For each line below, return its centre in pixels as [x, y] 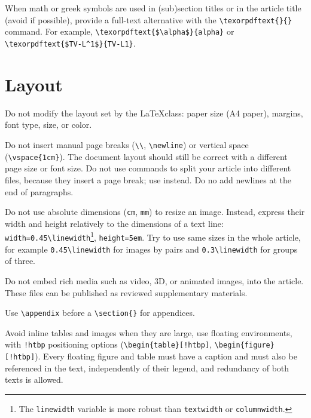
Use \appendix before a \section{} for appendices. [100, 313]
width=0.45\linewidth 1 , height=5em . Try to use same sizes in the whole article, [153, 236]
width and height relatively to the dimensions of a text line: [114, 223]
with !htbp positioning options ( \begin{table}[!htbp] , [109, 344]
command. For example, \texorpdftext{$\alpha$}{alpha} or [120, 31]
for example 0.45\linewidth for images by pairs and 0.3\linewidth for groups [151, 249]
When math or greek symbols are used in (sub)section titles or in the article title [153, 8]
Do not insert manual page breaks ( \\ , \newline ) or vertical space [127, 144]
